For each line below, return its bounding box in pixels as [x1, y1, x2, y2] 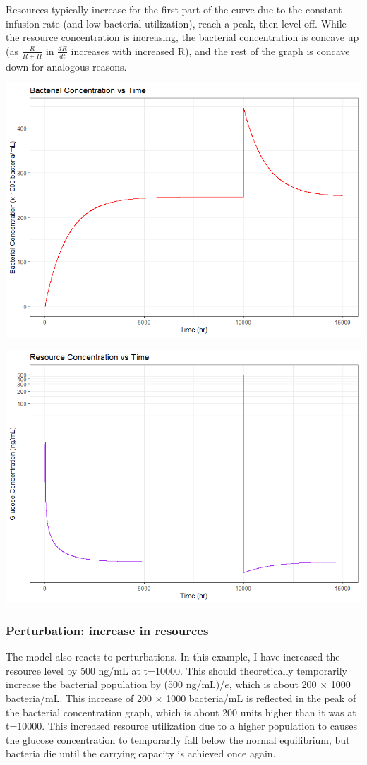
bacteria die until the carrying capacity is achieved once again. [6, 746, 276, 761]
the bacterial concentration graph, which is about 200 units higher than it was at [6, 704, 356, 719]
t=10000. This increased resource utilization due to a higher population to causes [6, 718, 357, 733]
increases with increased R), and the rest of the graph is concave [71, 43, 350, 58]
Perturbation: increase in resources [6, 621, 209, 639]
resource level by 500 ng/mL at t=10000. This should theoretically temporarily [6, 663, 348, 677]
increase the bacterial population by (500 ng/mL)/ [6, 677, 225, 692]
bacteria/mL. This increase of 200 [6, 690, 152, 705]
